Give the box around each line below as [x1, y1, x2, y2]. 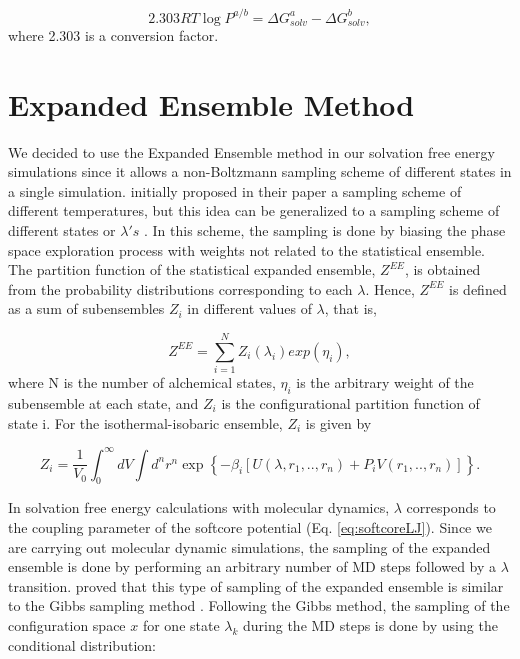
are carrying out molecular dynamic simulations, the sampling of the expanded [8, 536, 491, 557]
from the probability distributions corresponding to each [8, 278, 353, 299]
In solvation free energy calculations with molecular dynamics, [8, 497, 390, 518]
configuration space [8, 614, 126, 635]
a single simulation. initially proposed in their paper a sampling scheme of [8, 180, 462, 201]
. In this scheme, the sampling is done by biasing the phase [144, 220, 506, 241]
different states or [8, 220, 116, 241]
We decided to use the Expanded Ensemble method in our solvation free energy [8, 141, 495, 162]
